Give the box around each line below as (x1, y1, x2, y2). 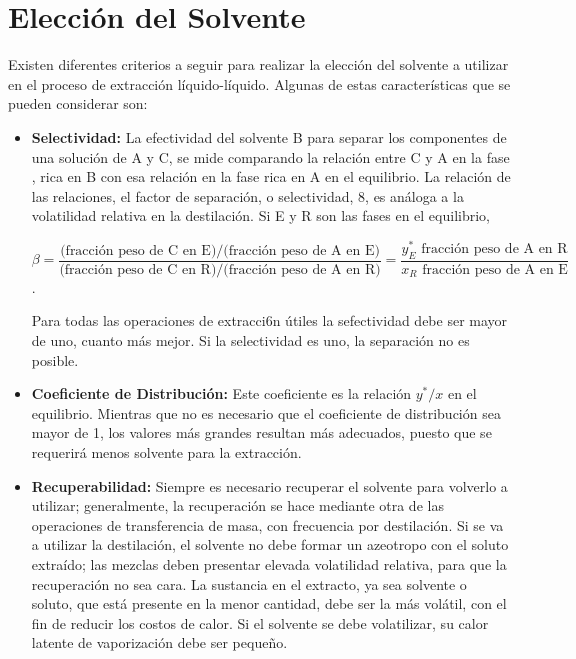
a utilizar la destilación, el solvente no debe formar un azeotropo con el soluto (31, 534, 509, 555)
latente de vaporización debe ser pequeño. (31, 632, 288, 653)
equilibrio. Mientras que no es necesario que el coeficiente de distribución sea (31, 402, 501, 423)
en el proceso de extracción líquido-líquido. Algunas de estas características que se (8, 73, 511, 94)
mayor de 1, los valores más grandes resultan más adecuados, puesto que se (31, 422, 492, 443)
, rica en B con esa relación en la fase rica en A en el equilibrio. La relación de (31, 166, 511, 187)
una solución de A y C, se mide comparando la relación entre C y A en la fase (31, 146, 510, 167)
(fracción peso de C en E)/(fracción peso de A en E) (60, 243, 380, 258)
